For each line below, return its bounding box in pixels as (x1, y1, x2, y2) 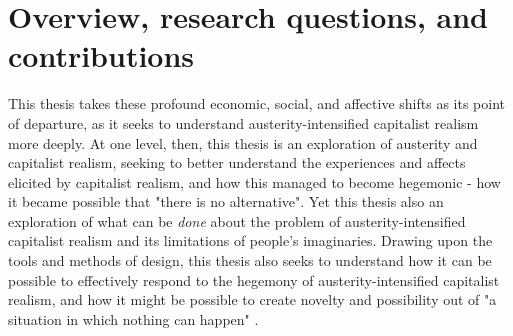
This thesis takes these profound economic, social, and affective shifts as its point (8, 93, 505, 114)
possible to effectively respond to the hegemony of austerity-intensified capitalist (8, 269, 500, 290)
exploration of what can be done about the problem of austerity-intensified (8, 210, 466, 231)
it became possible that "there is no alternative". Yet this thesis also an (8, 191, 444, 212)
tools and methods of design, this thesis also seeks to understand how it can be (8, 250, 492, 271)
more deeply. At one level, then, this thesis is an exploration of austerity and (8, 132, 478, 153)
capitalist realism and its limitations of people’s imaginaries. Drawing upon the (8, 230, 493, 251)
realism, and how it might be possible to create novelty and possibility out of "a (8, 289, 497, 310)
